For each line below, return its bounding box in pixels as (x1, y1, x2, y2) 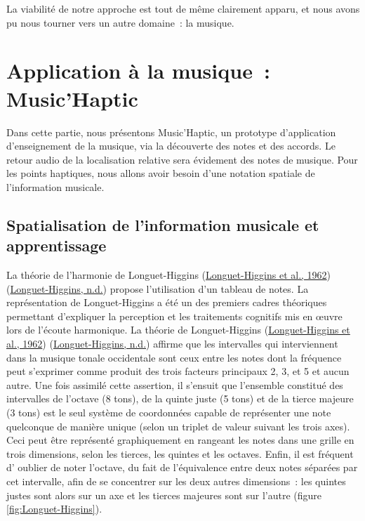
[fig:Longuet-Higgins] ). (6, 501, 102, 516)
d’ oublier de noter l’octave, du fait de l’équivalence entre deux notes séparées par (6, 460, 358, 475)
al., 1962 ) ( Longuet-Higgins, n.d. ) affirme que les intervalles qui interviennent (6, 336, 338, 351)
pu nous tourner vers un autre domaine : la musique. (6, 15, 234, 29)
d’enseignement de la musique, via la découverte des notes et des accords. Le (6, 138, 336, 153)
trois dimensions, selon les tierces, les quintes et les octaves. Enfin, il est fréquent (6, 446, 354, 461)
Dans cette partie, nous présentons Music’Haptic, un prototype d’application (6, 124, 336, 139)
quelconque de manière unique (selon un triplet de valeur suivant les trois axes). (6, 418, 350, 433)
